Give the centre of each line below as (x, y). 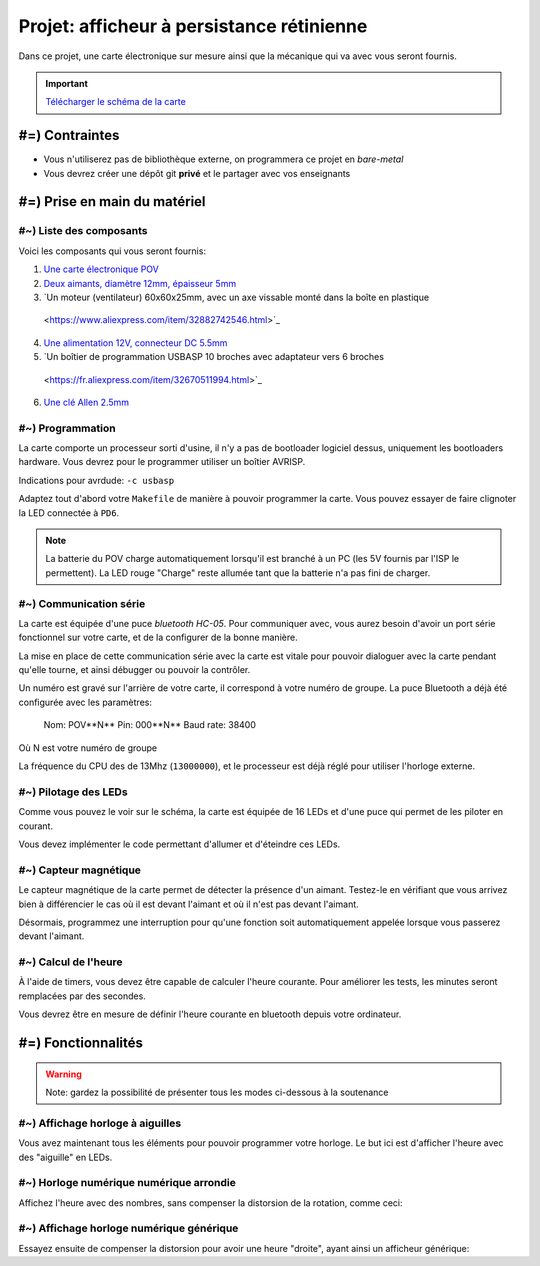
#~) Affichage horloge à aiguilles (100, 1123)
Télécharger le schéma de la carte (116, 102)
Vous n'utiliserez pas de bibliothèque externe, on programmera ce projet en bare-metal (223, 159)
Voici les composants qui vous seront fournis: (112, 251)
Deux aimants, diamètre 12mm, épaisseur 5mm (140, 283)
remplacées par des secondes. (82, 996)
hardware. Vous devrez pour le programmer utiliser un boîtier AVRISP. (162, 462)
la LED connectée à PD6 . (69, 512)
